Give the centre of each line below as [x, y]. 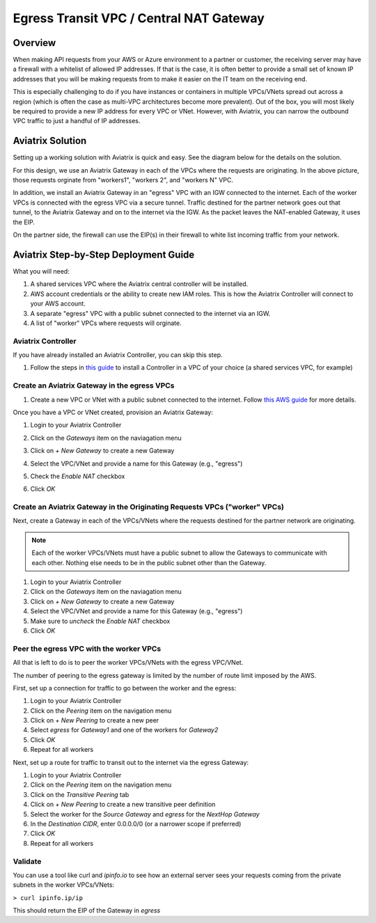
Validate [27, 861]
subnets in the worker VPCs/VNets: [64, 885]
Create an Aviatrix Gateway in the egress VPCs [94, 386]
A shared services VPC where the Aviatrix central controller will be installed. [139, 284]
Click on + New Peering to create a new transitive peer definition [123, 805]
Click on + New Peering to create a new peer [95, 720]
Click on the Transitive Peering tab [80, 794]
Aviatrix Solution [50, 141]
